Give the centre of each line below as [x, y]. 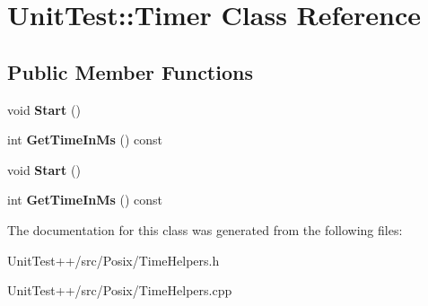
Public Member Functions [130, 71]
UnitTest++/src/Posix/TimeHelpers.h [114, 260]
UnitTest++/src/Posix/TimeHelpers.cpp [120, 290]
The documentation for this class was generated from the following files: [205, 229]
